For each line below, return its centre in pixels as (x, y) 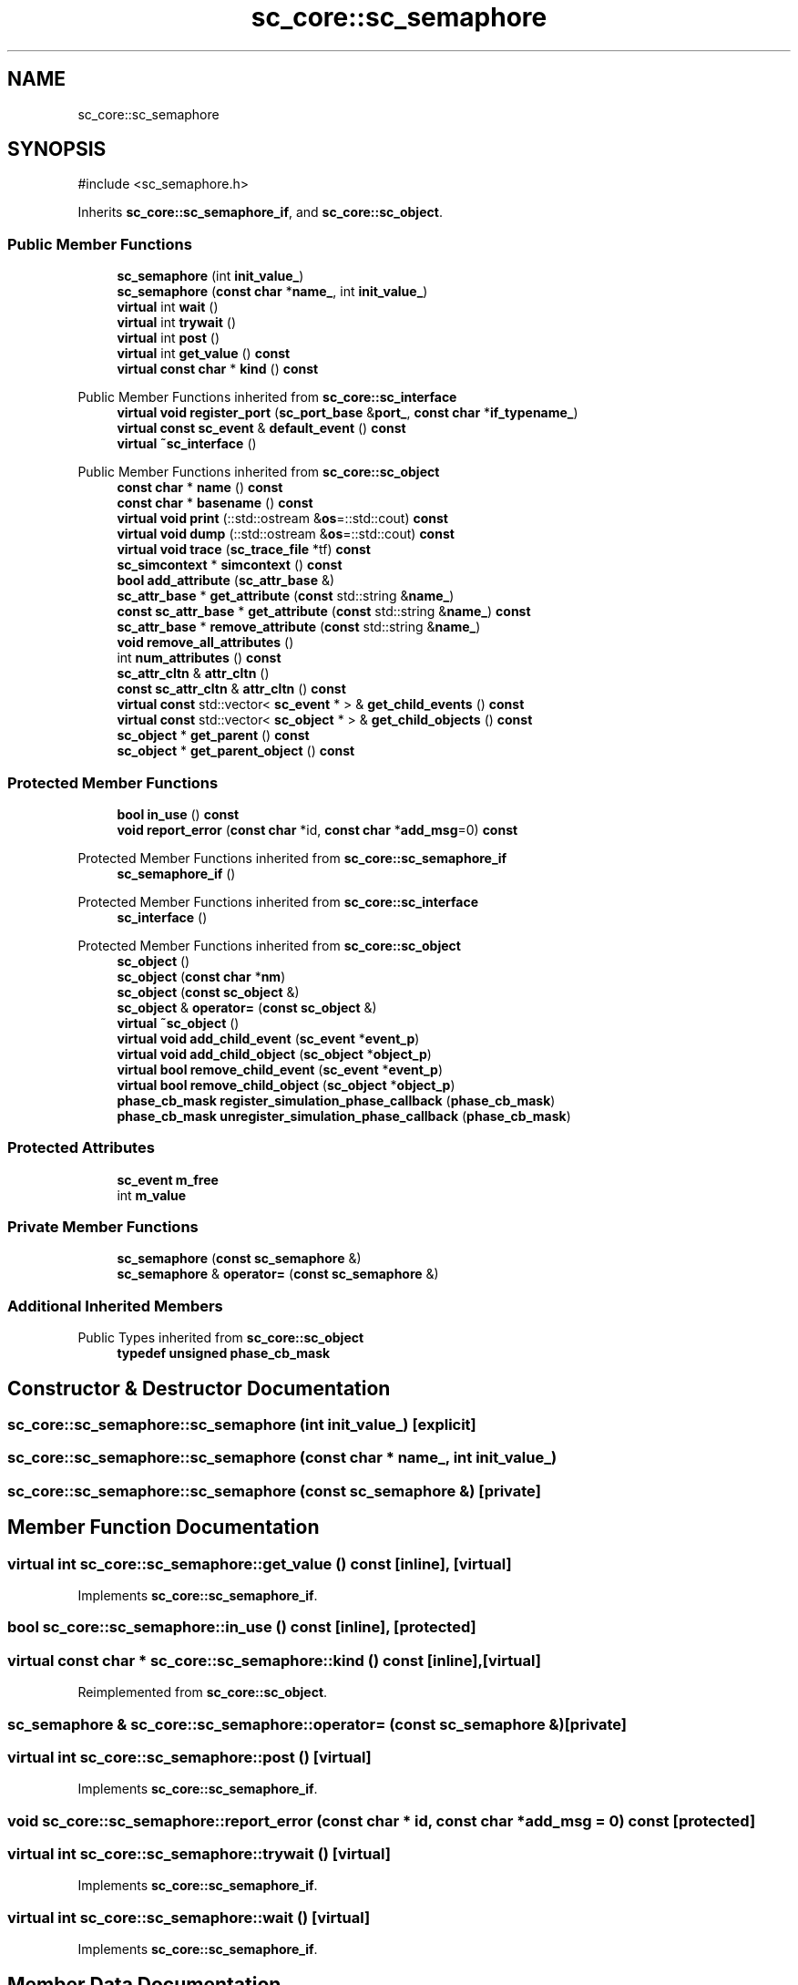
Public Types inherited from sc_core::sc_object (221, 1338)
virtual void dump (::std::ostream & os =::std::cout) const (286, 534)
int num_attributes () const (199, 658)
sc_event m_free (168, 1179)
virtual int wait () (168, 307)
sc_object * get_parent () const (213, 735)
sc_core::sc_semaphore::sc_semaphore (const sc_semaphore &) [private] (274, 1491)
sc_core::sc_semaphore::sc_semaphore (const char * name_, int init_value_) (282, 1458)
